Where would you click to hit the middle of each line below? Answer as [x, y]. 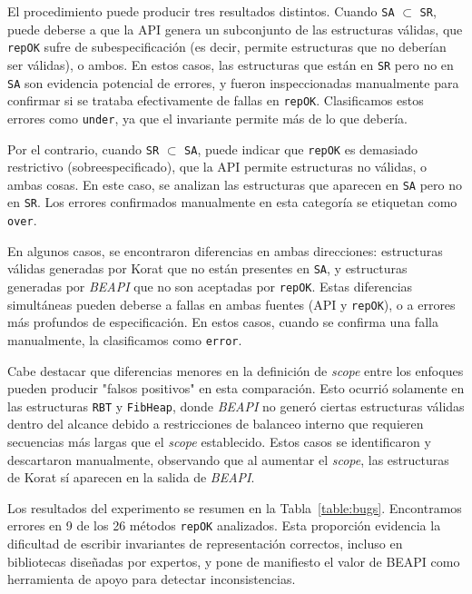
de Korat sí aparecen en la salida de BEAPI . [131, 477]
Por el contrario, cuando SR [84, 148]
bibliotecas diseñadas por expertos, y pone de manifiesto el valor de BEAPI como [234, 561]
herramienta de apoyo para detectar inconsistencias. [152, 579]
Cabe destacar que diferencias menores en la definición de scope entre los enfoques [236, 370]
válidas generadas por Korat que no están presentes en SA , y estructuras [207, 268]
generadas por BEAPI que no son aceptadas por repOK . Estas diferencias [210, 286]
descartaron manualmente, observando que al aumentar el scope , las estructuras [228, 459]
